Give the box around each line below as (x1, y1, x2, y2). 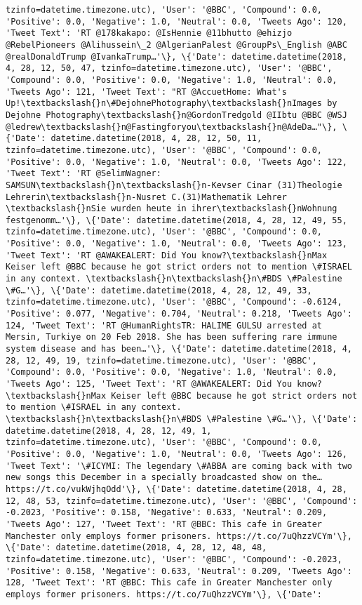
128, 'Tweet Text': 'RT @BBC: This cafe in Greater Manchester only (6, 578, 333, 588)
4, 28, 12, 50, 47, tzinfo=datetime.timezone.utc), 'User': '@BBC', (6, 63, 333, 74)
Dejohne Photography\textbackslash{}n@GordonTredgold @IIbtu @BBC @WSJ (6, 109, 347, 120)
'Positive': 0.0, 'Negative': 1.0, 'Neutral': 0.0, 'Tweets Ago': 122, (6, 157, 347, 167)
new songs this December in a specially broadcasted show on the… (6, 472, 323, 483)
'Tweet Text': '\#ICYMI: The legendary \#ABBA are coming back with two (6, 460, 352, 471)
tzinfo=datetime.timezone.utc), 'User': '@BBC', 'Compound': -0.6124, (6, 297, 342, 307)
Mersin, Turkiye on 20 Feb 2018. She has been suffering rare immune (6, 332, 337, 343)
